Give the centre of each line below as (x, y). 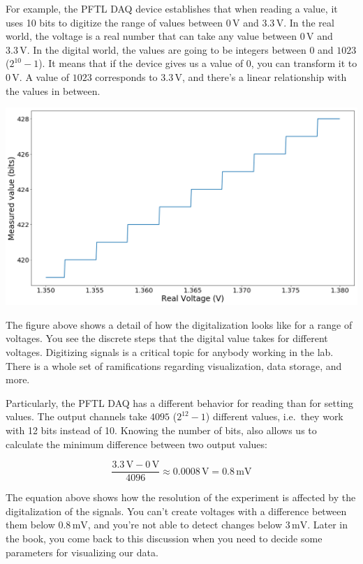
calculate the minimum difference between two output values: (136, 444)
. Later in (327, 525)
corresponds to (126, 76)
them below (30, 525)
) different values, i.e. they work (274, 416)
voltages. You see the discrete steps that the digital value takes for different (167, 338)
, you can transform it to (304, 63)
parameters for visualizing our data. (82, 552)
